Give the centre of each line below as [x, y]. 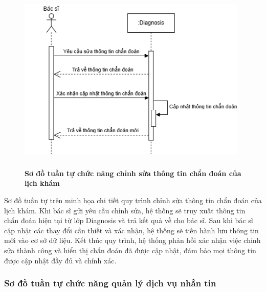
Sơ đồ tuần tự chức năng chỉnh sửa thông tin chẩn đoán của [133, 173]
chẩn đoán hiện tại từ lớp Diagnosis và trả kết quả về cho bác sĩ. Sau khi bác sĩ [129, 220]
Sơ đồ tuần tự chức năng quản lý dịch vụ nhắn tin [110, 283]
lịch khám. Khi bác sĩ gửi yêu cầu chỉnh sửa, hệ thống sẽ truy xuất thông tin [125, 210]
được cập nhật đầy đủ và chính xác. [60, 260]
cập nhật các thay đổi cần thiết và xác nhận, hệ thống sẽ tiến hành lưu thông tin [131, 230]
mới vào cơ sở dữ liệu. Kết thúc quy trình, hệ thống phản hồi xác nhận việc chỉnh [132, 240]
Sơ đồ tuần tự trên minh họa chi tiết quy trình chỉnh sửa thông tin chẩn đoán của [133, 200]
